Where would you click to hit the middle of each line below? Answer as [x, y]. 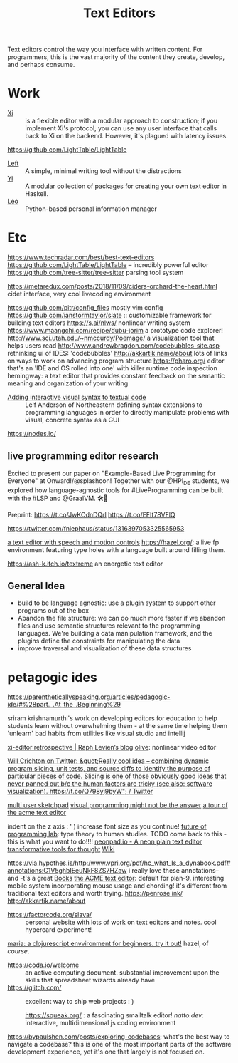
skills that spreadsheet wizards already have [90, 980]
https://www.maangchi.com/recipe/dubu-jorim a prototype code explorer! [115, 331]
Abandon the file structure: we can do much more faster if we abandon [121, 618]
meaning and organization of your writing [68, 383]
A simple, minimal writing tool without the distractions [104, 171]
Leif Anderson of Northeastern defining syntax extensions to [114, 405]
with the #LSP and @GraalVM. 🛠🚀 [58, 498]
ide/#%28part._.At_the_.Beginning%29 [64, 705]
